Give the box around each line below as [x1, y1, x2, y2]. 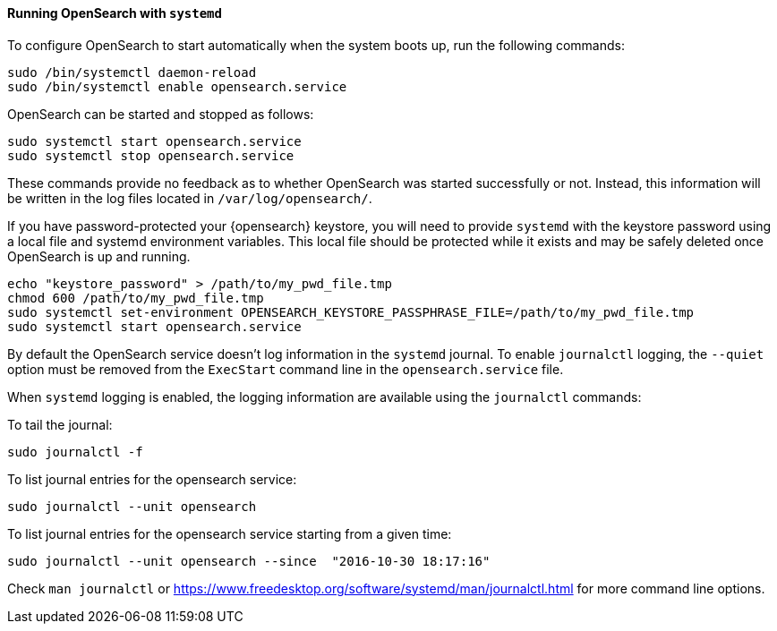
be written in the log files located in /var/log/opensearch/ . [7, 190, 372, 206]
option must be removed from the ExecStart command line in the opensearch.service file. [7, 361, 564, 377]
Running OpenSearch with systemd [7, 5, 222, 21]
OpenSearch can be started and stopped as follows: [7, 106, 314, 122]
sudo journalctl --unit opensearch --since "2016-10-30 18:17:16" [7, 553, 491, 568]
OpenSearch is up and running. [7, 248, 191, 264]
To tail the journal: [7, 416, 113, 432]
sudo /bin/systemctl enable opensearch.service [7, 79, 347, 94]
